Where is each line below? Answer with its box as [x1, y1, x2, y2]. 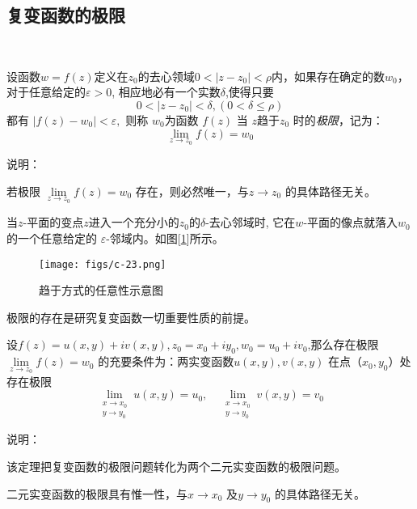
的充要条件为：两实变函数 [98, 353, 234, 370]
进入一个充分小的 [88, 214, 179, 231]
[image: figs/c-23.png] [39, 258, 166, 270]
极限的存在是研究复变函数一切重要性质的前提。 [6, 308, 255, 325]
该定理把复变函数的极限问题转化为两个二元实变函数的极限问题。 [6, 458, 346, 475]
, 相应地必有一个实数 [112, 83, 221, 100]
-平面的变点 [23, 214, 84, 231]
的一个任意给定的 [6, 230, 97, 247]
